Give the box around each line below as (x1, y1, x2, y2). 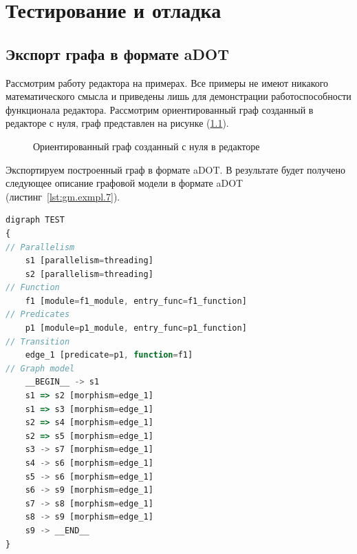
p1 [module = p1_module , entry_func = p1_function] (25, 323, 247, 334)
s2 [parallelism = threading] (25, 269, 153, 279)
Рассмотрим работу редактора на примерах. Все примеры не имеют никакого (6, 75, 329, 90)
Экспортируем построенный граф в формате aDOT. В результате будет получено (6, 162, 345, 176)
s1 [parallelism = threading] (25, 256, 153, 266)
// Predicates (6, 309, 70, 320)
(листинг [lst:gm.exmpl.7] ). (6, 189, 120, 203)
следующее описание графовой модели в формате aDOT (6, 176, 244, 190)
